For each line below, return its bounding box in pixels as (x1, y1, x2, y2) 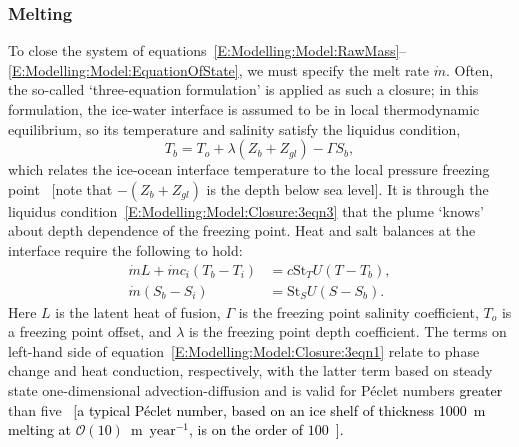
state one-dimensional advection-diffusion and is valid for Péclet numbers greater (8, 380, 503, 400)
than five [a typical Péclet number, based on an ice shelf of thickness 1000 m (8, 399, 486, 420)
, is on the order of (189, 419, 304, 440)
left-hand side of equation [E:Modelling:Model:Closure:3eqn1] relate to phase (8, 340, 480, 361)
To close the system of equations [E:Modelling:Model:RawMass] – (8, 40, 407, 61)
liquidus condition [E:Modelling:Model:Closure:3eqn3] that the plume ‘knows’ (8, 200, 484, 221)
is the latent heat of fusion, (55, 301, 221, 322)
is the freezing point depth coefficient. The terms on (188, 321, 507, 342)
